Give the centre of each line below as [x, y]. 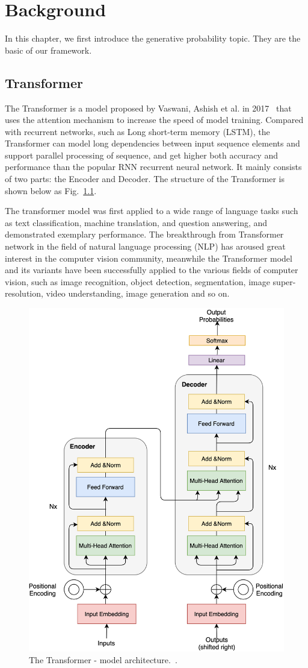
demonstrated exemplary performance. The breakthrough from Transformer [144, 234]
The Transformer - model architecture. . [103, 660]
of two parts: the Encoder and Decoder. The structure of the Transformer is [145, 179]
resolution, [24, 293]
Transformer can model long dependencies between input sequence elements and [152, 143]
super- [284, 281]
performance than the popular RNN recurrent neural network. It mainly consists [153, 167]
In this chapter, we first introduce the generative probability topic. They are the [153, 38]
